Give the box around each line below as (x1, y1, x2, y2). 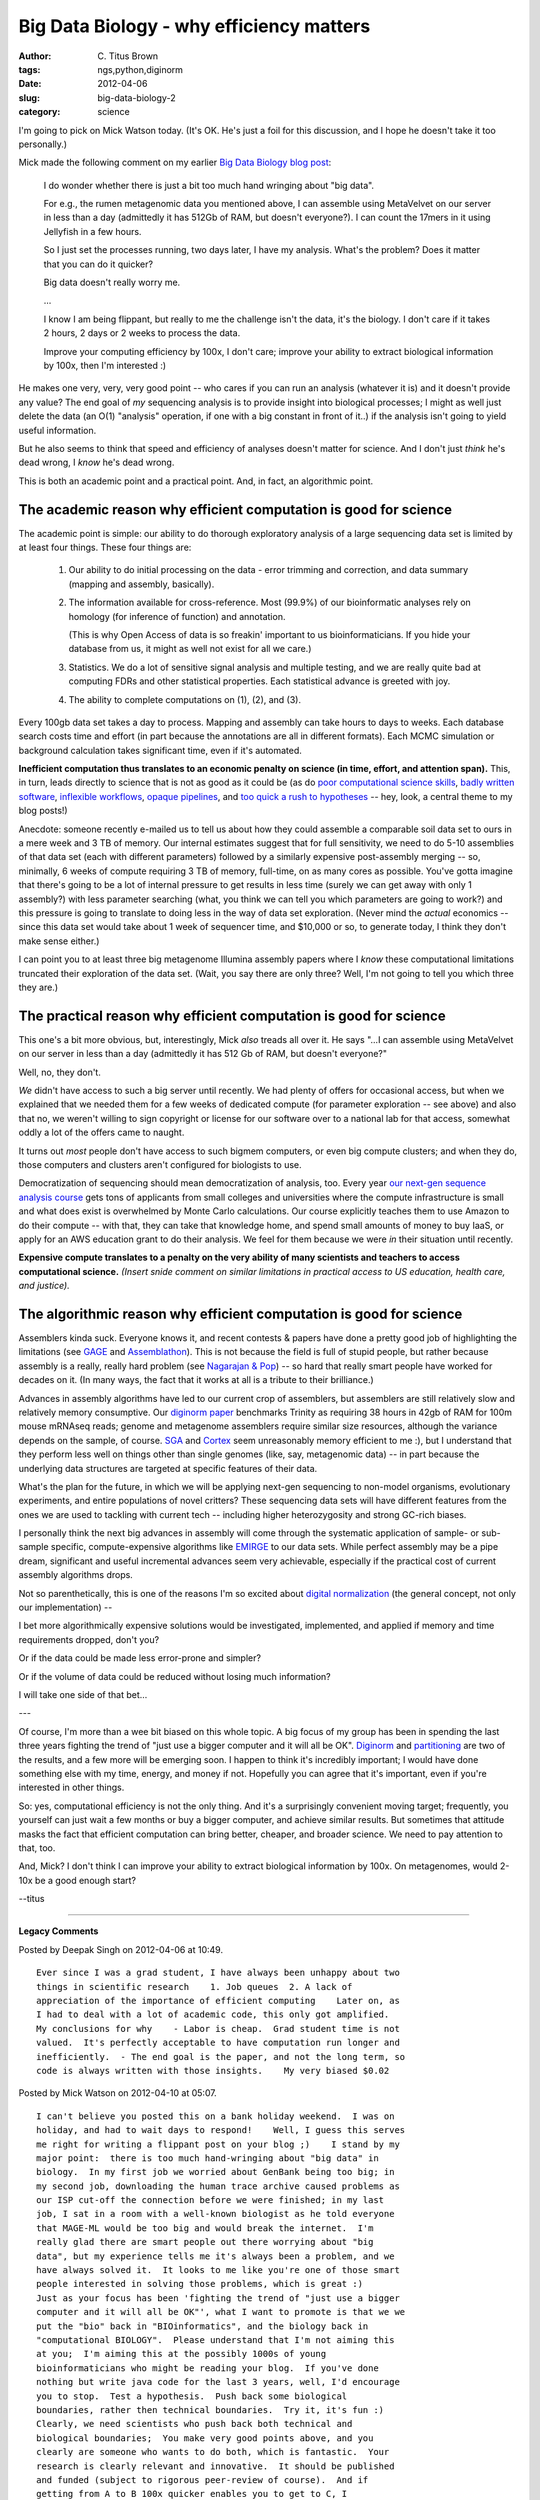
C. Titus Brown (97, 50, 159, 62)
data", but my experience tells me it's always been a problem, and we (36, 2250, 395, 2262)
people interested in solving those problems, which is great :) (36, 2278, 364, 2290)
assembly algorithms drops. (18, 1569, 134, 1581)
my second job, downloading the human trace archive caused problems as (36, 2180, 400, 2192)
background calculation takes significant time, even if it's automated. (18, 744, 302, 756)
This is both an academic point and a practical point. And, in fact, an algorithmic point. (18, 475, 374, 487)
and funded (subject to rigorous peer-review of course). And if (36, 2474, 369, 2485)
